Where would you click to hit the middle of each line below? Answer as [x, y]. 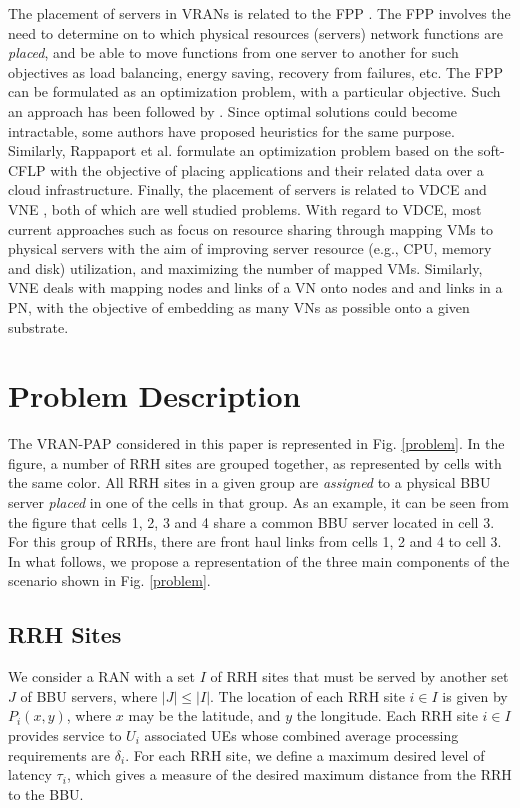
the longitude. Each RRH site [387, 715]
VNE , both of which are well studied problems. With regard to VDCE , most [245, 208]
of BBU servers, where [89, 695]
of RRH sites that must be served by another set [359, 676]
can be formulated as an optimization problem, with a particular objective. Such [254, 91]
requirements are [59, 754]
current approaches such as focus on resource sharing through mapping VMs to [250, 228]
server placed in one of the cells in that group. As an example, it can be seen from [258, 502]
